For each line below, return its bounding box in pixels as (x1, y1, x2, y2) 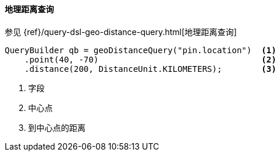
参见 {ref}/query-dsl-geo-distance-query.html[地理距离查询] (5, 26, 237, 37)
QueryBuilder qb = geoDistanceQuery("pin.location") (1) (5, 45, 276, 55)
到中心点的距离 (28, 122, 86, 133)
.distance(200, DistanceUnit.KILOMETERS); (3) (24, 64, 276, 74)
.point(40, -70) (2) (24, 54, 276, 64)
